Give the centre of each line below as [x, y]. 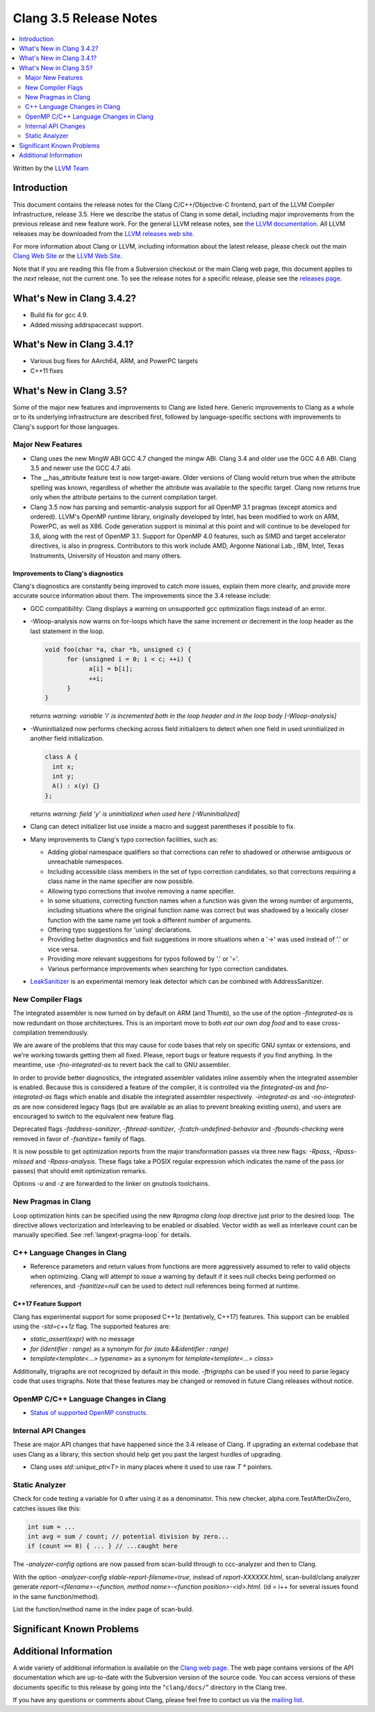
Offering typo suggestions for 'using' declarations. [120, 930]
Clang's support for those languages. [66, 426]
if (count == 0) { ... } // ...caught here [103, 1546]
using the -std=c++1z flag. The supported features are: [92, 1327]
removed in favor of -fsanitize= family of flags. [80, 1139]
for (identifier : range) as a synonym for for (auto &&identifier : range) [130, 1349]
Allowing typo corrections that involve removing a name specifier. [141, 891]
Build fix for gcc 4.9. [59, 315]
